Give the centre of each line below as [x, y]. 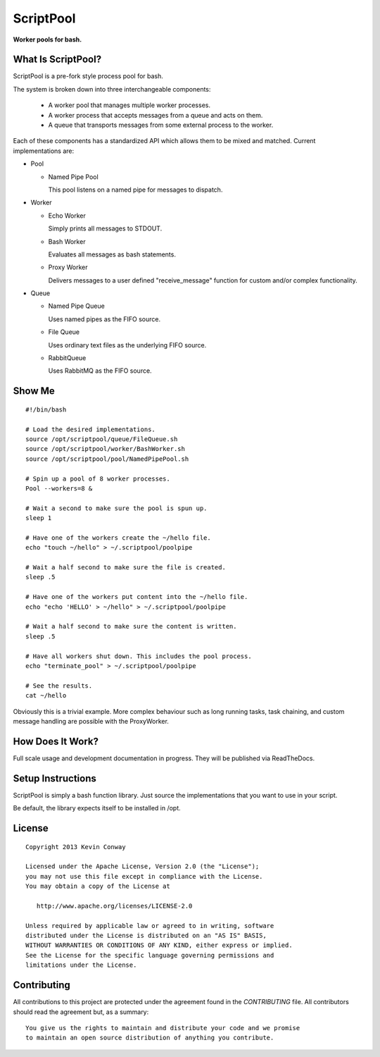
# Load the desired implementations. [91, 429]
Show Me [34, 391]
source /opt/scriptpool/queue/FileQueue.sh [102, 439]
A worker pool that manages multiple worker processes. [129, 105]
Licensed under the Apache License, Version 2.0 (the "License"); [142, 866]
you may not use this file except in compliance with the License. [144, 876]
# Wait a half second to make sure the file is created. [126, 568]
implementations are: [44, 151]
